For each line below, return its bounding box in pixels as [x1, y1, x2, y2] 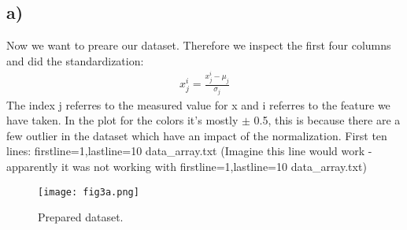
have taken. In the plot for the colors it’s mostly [6, 112, 239, 128]
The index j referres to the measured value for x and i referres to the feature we [6, 96, 390, 113]
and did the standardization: [6, 52, 144, 69]
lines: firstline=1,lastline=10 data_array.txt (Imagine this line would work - [6, 143, 372, 159]
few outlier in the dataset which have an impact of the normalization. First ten [6, 127, 387, 143]
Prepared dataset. [38, 209, 124, 225]
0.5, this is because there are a [253, 112, 401, 128]
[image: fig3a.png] [38, 186, 139, 198]
